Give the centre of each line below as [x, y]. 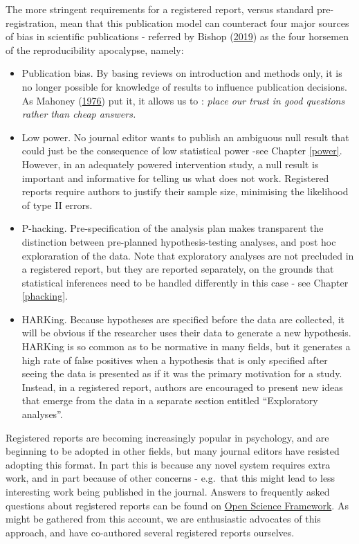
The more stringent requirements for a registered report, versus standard [160, 9]
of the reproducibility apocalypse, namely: [95, 49]
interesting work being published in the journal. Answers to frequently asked [168, 491]
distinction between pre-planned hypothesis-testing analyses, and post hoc [179, 241]
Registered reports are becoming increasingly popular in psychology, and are [167, 437]
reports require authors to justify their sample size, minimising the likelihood [185, 191]
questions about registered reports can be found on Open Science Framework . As [177, 505]
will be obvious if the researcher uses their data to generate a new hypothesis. [186, 333]
